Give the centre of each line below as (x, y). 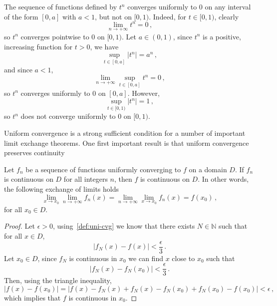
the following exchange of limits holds (61, 189)
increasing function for (38, 46)
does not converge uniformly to (68, 116)
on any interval (228, 6)
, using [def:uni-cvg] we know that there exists (124, 226)
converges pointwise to (55, 36)
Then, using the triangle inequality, (58, 280)
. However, (143, 93)
